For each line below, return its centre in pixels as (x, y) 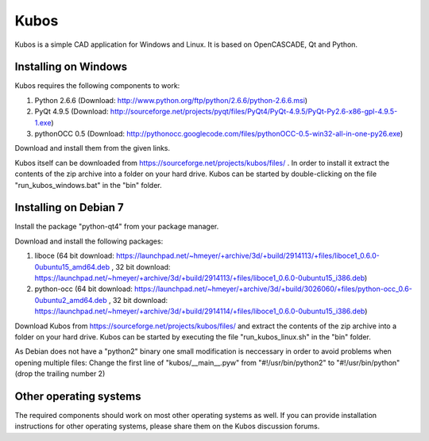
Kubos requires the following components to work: (97, 86)
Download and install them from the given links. (93, 148)
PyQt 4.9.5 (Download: (71, 112)
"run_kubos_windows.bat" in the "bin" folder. (88, 185)
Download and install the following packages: (89, 241)
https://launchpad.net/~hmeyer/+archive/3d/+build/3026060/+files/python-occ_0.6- (273, 289)
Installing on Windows (71, 67)
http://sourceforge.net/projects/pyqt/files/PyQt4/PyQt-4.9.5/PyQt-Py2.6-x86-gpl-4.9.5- (254, 112)
